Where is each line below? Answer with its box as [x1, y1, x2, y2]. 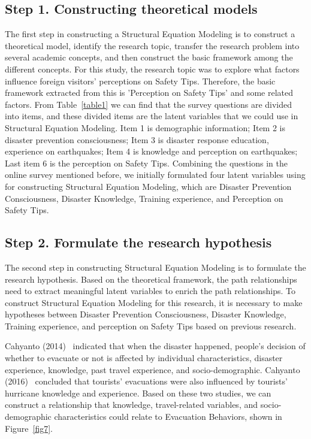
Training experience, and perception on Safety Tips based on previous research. [5, 319, 297, 332]
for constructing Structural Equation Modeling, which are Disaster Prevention [5, 180, 292, 192]
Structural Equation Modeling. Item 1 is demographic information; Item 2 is [5, 121, 285, 134]
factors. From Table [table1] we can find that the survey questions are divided [5, 98, 292, 110]
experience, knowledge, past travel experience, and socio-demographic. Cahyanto [5, 363, 300, 376]
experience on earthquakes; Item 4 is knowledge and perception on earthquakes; [5, 145, 298, 158]
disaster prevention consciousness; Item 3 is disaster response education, [5, 133, 269, 146]
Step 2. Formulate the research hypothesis [5, 233, 272, 252]
